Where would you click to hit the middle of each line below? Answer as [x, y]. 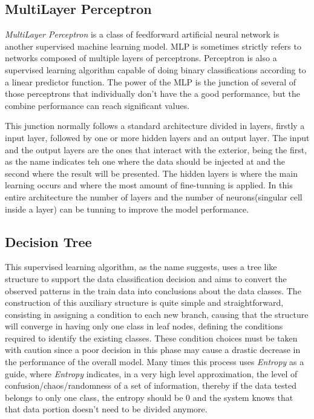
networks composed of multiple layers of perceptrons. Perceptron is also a [141, 58]
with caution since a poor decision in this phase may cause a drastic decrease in [153, 350]
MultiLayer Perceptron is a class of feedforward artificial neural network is [142, 34]
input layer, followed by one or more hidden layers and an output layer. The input [157, 137]
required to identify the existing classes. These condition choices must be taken [151, 338]
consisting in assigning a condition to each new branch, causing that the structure [157, 314]
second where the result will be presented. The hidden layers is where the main [151, 173]
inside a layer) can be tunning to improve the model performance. [127, 209]
